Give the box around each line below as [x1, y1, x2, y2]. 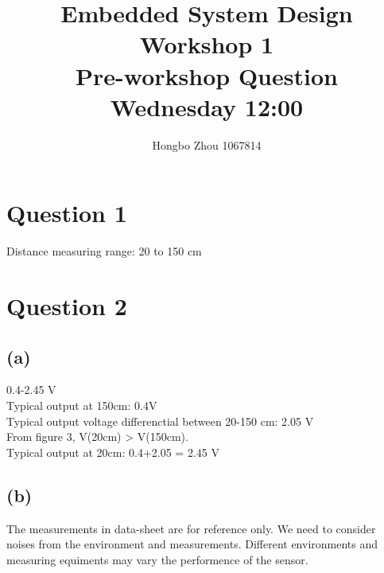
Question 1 [6, 197, 127, 229]
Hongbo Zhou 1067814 [152, 136, 262, 153]
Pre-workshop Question [76, 59, 338, 92]
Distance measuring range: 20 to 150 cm [6, 243, 202, 259]
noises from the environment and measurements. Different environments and [6, 536, 378, 552]
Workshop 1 [139, 28, 274, 60]
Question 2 [6, 290, 127, 322]
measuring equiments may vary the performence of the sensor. [6, 551, 308, 567]
